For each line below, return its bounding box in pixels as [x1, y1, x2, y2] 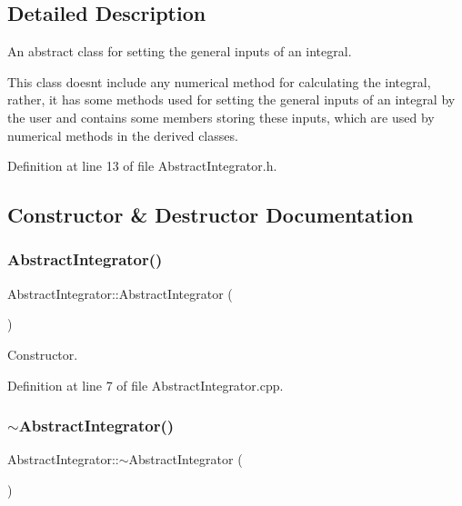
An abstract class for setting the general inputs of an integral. [7, 42, 352, 61]
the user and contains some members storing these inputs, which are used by [7, 107, 435, 126]
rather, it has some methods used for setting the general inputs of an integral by [7, 90, 456, 109]
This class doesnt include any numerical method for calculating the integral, [7, 72, 431, 91]
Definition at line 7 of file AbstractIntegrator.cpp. [7, 375, 284, 394]
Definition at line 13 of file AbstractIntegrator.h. [7, 156, 277, 175]
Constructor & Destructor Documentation [7, 201, 414, 229]
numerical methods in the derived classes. [7, 125, 238, 144]
